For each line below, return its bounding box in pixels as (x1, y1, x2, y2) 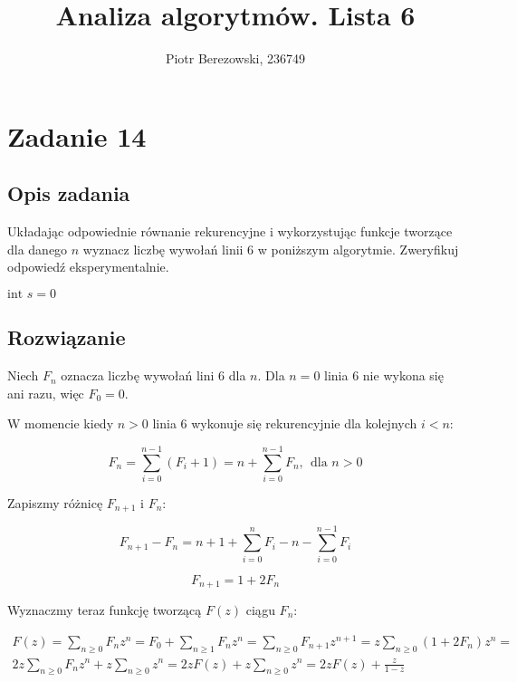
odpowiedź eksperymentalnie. (7, 257, 169, 276)
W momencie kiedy (7, 414, 114, 433)
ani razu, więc (7, 383, 84, 402)
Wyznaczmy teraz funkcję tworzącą (7, 600, 202, 620)
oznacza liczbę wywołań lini (61, 366, 215, 385)
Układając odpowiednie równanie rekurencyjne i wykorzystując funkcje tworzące (7, 222, 453, 241)
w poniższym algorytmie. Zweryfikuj (257, 239, 459, 258)
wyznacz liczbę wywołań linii (82, 239, 244, 258)
